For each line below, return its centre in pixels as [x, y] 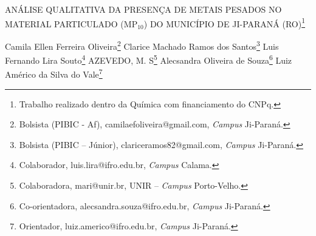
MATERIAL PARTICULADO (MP [71, 23]
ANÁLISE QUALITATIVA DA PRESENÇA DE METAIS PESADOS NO [143, 9]
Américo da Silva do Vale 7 [54, 73]
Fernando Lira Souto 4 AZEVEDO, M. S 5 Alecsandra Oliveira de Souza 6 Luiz [149, 59]
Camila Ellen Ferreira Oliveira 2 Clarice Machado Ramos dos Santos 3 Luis [142, 45]
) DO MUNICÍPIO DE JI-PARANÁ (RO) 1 [225, 22]
